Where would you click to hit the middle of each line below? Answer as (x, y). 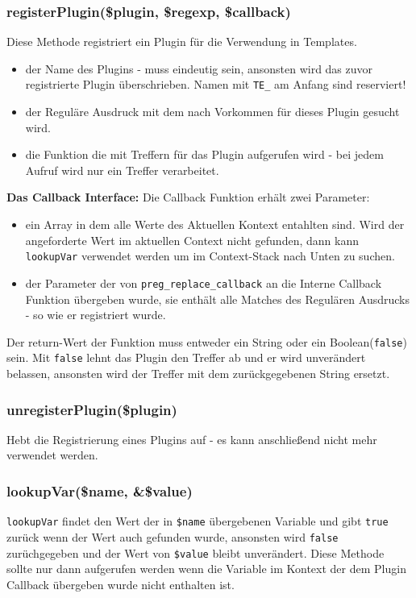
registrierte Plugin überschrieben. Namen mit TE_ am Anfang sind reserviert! (216, 84)
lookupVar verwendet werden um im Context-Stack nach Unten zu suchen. (210, 256)
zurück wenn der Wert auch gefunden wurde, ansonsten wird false (173, 536)
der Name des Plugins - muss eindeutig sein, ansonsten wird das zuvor (199, 68)
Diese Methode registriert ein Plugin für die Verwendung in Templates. (182, 42)
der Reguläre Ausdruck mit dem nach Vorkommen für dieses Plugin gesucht (212, 112)
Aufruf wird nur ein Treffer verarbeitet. (122, 170)
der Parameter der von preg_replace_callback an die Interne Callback (204, 282)
